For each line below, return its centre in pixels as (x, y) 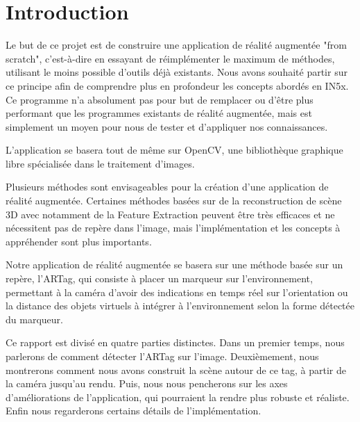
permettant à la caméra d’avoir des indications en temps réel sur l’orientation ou (177, 292)
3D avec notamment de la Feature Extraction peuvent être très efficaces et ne (170, 214)
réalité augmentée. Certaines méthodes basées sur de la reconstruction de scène (174, 201)
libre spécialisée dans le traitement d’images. (100, 163)
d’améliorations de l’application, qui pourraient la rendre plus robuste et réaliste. (178, 397)
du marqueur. (34, 319)
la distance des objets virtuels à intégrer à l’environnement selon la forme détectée (180, 306)
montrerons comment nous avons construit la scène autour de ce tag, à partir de (176, 370)
